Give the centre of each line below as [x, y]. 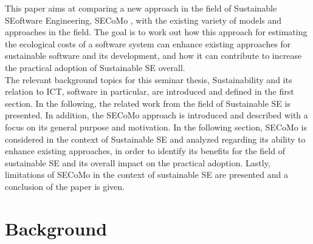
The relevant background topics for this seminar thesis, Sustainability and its [149, 79]
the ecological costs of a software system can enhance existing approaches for [148, 43]
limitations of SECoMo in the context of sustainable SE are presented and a [146, 175]
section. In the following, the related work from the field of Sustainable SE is [148, 103]
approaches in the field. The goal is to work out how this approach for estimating [156, 32]
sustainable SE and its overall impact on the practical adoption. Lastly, [138, 162]
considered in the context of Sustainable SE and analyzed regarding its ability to [155, 139]
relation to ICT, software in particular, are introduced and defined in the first [150, 91]
